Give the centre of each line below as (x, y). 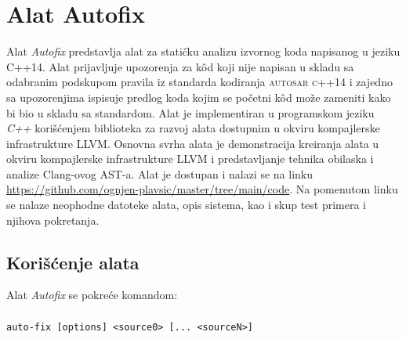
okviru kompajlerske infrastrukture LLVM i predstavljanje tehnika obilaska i (190, 159)
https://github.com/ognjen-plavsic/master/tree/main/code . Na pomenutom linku (202, 189)
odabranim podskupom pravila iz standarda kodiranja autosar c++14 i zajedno (199, 82)
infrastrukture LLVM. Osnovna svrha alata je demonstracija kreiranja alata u (193, 143)
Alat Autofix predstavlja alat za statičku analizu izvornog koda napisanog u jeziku (203, 51)
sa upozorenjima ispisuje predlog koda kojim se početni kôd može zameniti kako (199, 97)
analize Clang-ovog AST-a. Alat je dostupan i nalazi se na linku (159, 173)
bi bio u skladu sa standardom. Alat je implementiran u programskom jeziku (190, 112)
